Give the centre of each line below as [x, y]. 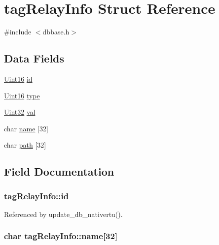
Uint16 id [18, 78]
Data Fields [34, 58]
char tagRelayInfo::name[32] [61, 236]
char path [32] [25, 145]
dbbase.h [56, 32]
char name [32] [26, 128]
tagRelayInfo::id [36, 196]
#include [18, 32]
